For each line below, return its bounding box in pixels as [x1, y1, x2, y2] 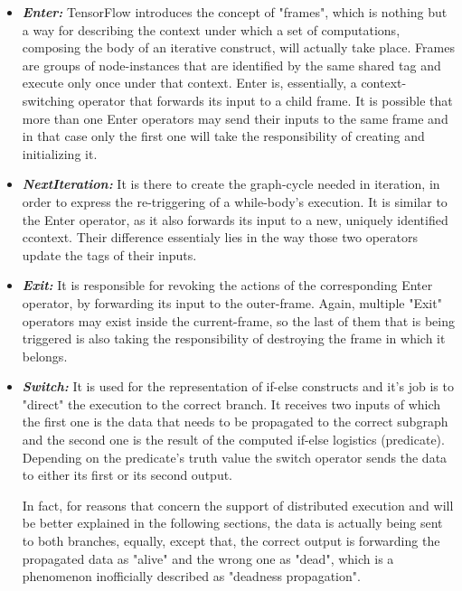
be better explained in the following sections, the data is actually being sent [22, 513, 443, 532]
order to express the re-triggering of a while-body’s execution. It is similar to [22, 192, 448, 211]
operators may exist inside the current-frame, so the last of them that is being [22, 311, 455, 330]
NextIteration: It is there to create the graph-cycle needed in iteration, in [22, 174, 440, 193]
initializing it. [22, 144, 98, 163]
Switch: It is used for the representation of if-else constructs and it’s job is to [22, 377, 454, 396]
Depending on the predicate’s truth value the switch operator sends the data [22, 447, 448, 466]
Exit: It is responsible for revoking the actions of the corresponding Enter [22, 276, 433, 295]
